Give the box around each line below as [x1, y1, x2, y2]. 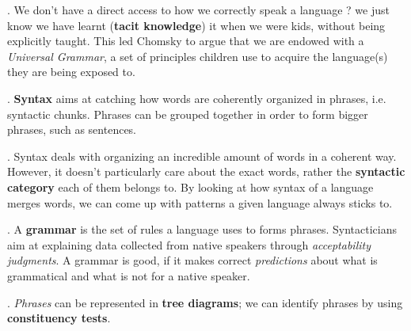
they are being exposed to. [7, 63, 135, 80]
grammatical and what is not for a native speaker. [7, 267, 250, 283]
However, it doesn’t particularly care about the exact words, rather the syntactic [7, 163, 405, 180]
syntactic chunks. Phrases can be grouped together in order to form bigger [7, 105, 368, 122]
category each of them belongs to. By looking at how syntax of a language [7, 178, 374, 195]
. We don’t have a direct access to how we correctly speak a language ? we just [7, 2, 390, 17]
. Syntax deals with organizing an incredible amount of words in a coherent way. [7, 147, 397, 164]
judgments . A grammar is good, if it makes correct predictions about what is [7, 252, 378, 268]
